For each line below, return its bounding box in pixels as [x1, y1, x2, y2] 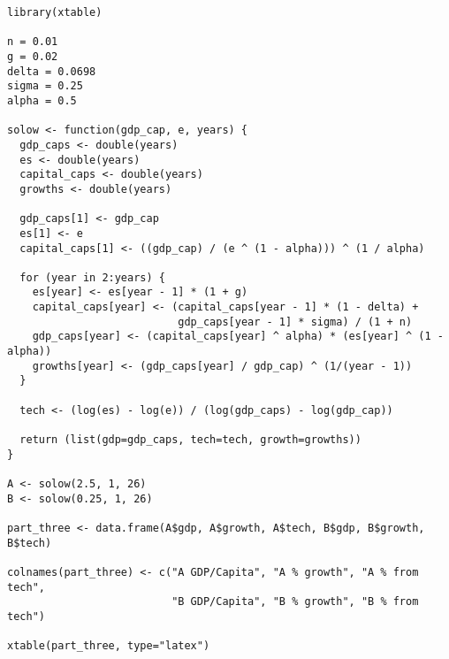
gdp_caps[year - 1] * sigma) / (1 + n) [178, 315, 413, 328]
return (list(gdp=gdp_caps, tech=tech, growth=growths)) [19, 433, 361, 447]
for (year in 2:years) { [19, 271, 165, 284]
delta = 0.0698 [7, 65, 96, 78]
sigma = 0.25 [7, 80, 83, 93]
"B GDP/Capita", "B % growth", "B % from [171, 595, 419, 609]
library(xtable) [7, 6, 103, 19]
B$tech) [7, 536, 52, 549]
